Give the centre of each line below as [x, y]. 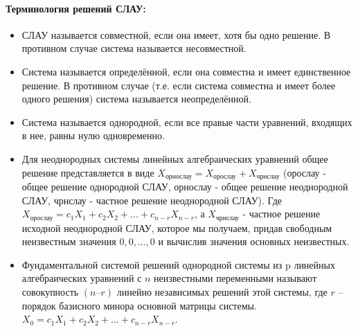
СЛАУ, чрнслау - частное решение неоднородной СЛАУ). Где [152, 200]
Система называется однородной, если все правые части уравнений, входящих [187, 122]
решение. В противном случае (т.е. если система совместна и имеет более [179, 85]
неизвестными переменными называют [235, 278]
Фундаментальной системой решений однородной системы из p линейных [178, 264]
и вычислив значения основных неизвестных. [254, 241]
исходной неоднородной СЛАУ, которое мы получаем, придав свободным [177, 227]
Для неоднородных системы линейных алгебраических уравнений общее [175, 158]
